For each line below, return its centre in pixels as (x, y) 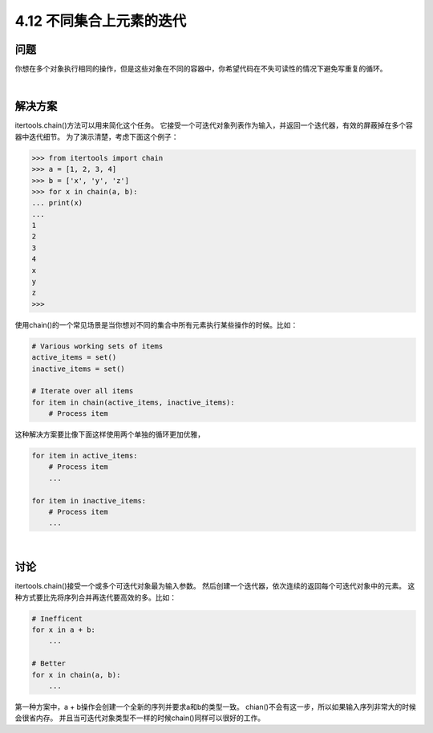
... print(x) (57, 203)
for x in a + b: (64, 630)
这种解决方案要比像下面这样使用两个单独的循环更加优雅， (109, 434)
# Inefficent (57, 619)
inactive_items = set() (79, 369)
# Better (49, 664)
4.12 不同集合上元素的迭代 (101, 21)
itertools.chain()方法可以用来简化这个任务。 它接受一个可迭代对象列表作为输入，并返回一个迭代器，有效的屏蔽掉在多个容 (214, 125)
